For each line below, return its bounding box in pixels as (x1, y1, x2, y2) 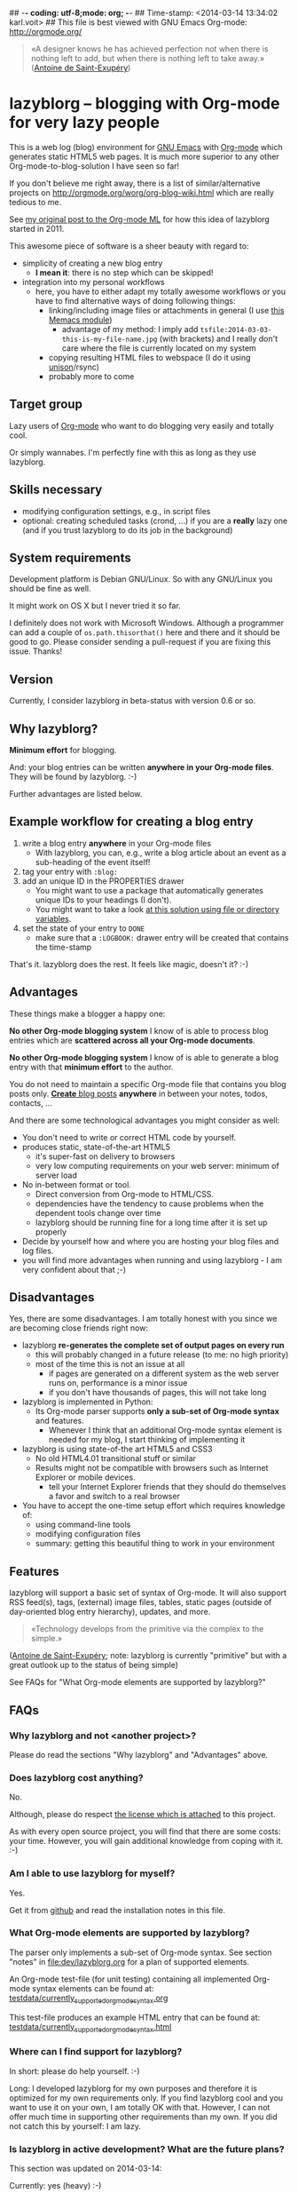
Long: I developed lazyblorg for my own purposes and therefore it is (9, 2083, 258, 2094)
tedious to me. (9, 196, 62, 207)
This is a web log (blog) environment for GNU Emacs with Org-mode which (9, 141, 283, 152)
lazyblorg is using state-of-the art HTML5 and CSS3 (21, 1443, 213, 1455)
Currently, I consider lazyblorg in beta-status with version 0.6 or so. (9, 695, 256, 706)
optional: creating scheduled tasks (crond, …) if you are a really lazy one (21, 515, 288, 526)
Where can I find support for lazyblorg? (9, 2046, 183, 2058)
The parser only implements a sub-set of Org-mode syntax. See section (9, 1947, 272, 1958)
